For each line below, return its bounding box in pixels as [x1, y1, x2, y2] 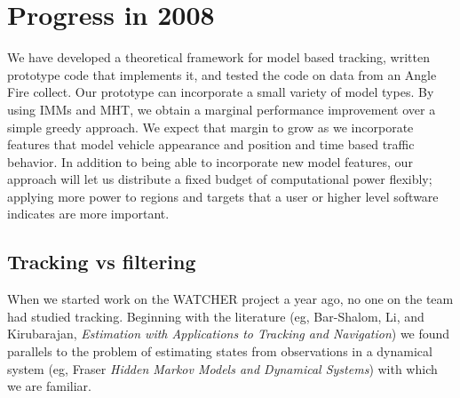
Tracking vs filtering [7, 248, 196, 275]
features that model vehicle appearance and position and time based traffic [7, 135, 415, 154]
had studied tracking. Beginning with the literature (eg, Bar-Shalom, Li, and [7, 306, 424, 325]
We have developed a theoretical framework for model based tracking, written [7, 48, 430, 67]
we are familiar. [7, 377, 91, 395]
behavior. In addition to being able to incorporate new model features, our [7, 152, 413, 171]
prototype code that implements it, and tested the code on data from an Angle [7, 65, 437, 84]
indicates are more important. [7, 204, 170, 223]
